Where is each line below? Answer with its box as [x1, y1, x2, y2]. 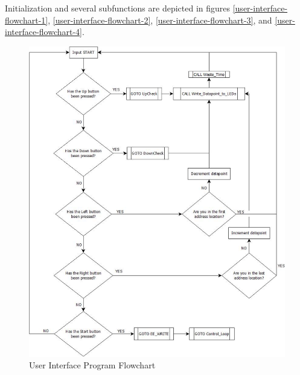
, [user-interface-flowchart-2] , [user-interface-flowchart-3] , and [48, 13, 272, 26]
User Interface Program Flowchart [29, 359, 156, 371]
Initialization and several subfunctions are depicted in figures [5, 2, 231, 14]
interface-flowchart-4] [5, 25, 83, 38]
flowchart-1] [5, 13, 48, 26]
